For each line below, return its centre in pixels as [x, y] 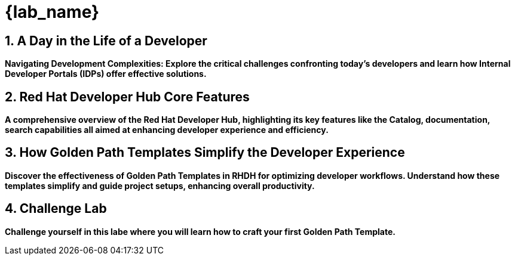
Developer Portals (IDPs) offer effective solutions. [106, 74]
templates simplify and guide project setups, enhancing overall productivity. [160, 185]
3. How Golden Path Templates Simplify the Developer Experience [205, 153]
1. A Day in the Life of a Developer [106, 41]
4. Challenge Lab [56, 209]
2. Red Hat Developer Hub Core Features [127, 97]
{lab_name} [52, 12]
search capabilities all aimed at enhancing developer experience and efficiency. [167, 130]
